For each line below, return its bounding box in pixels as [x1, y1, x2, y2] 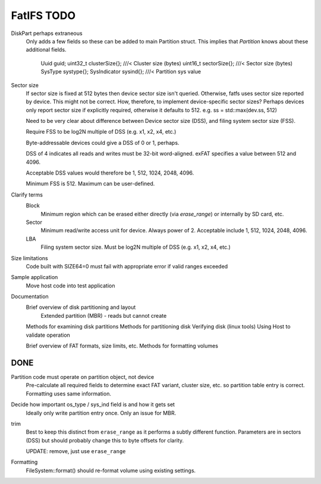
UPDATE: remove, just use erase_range [26, 448, 126, 455]
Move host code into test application [26, 282, 115, 289]
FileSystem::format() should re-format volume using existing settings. [26, 467, 196, 474]
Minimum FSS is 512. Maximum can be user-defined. [26, 180, 155, 187]
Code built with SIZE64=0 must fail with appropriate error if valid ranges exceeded [26, 262, 228, 270]
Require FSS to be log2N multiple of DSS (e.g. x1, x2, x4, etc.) [26, 128, 177, 135]
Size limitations [11, 254, 48, 261]
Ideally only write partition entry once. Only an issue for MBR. [26, 409, 177, 416]
